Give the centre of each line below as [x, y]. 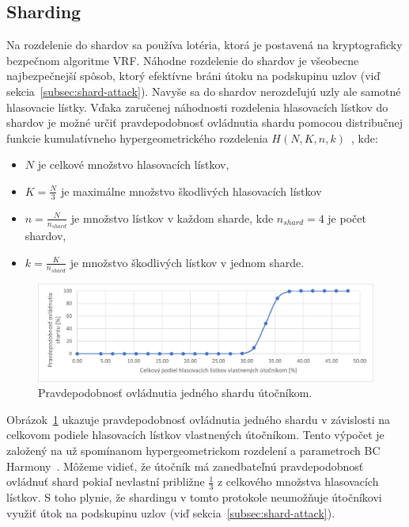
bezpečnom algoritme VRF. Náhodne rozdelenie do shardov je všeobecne [183, 60]
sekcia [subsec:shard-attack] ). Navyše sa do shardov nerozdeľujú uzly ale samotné [204, 91]
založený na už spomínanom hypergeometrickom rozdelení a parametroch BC [193, 451]
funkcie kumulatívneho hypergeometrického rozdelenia [137, 137]
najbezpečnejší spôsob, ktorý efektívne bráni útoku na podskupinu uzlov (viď [193, 76]
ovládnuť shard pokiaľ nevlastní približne [106, 481]
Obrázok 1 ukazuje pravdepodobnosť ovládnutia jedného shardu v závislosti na [199, 419]
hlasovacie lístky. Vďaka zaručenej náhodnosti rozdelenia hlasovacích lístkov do [197, 107]
